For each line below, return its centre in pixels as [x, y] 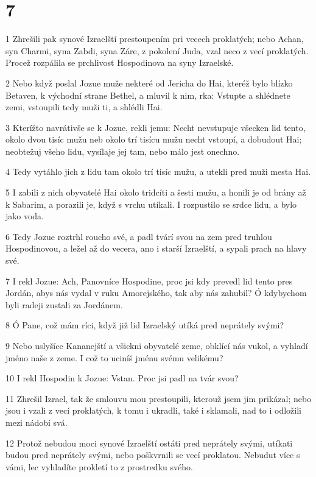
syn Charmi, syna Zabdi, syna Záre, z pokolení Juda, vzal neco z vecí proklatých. [157, 50]
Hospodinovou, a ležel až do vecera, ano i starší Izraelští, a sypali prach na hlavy [156, 248]
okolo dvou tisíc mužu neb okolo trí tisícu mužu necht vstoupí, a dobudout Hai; [154, 139]
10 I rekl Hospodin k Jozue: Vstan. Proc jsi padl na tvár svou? [122, 378]
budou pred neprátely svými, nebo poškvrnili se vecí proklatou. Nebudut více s [153, 455]
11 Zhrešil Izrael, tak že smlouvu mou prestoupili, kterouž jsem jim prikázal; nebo [159, 398]
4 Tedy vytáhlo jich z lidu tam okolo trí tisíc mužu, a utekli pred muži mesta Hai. [158, 171]
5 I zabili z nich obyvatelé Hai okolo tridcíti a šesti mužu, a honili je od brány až [156, 192]
